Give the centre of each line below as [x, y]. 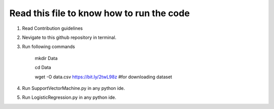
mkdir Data [46, 58]
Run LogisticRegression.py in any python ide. [69, 97]
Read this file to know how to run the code [100, 13]
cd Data [43, 68]
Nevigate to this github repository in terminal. [69, 37]
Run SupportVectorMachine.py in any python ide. [74, 88]
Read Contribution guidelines [53, 28]
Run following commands [49, 47]
